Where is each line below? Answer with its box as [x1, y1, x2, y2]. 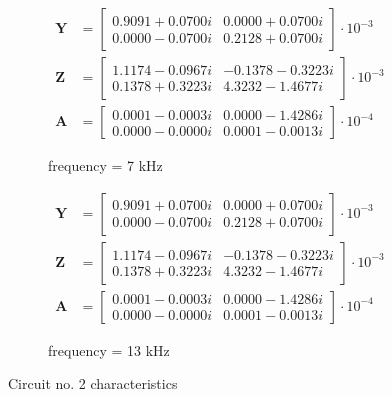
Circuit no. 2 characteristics [8, 373, 178, 394]
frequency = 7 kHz [48, 155, 163, 176]
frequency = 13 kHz [48, 339, 170, 360]
